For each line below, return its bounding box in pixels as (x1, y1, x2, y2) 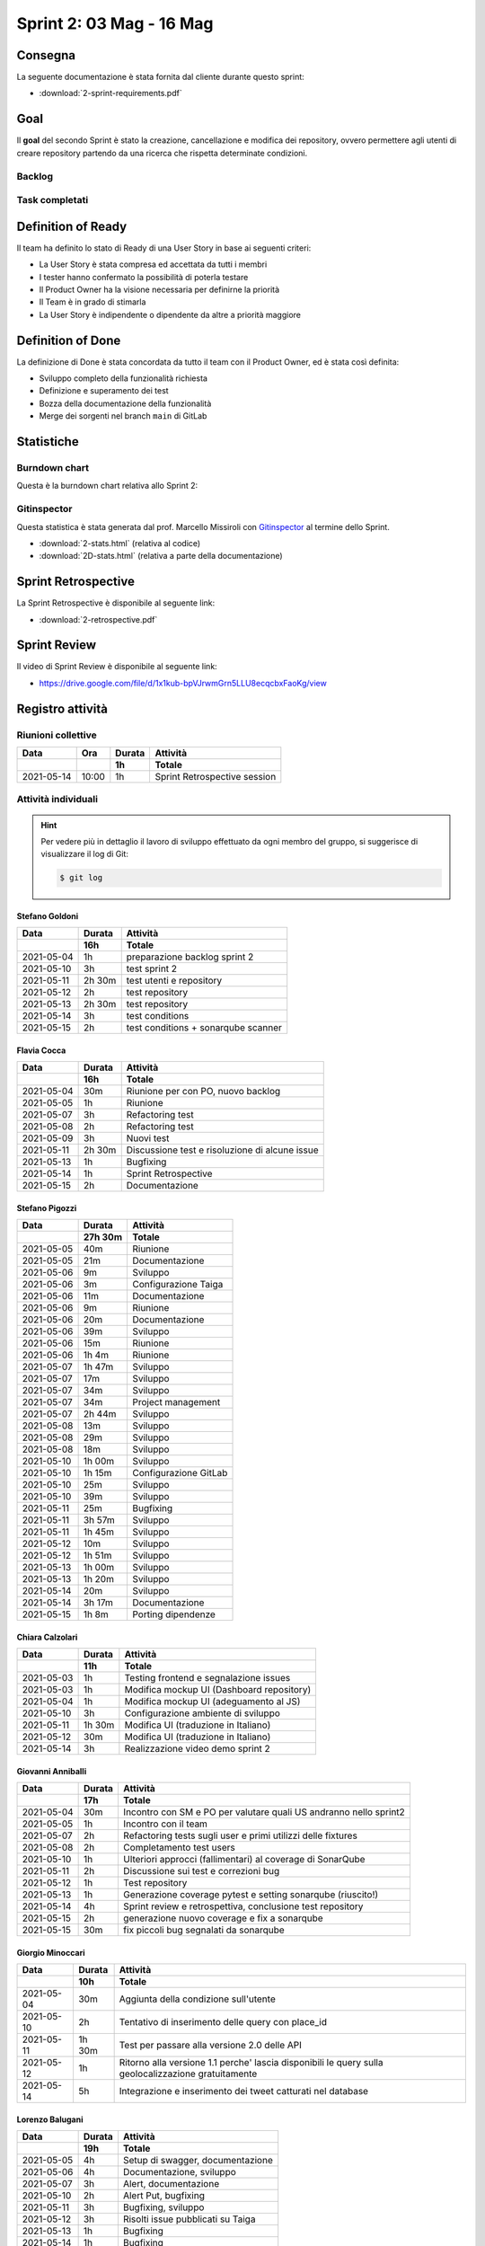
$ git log (59, 872, 103, 883)
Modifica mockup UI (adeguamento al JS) (124, 1695, 301, 1708)
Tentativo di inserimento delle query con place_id (119, 2016, 328, 2029)
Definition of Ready (16, 218, 128, 234)
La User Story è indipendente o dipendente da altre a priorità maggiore (39, 309, 301, 320)
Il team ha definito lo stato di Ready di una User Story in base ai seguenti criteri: (16, 243, 312, 253)
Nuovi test (126, 1132, 170, 1145)
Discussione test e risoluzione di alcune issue (126, 1144, 319, 1156)
